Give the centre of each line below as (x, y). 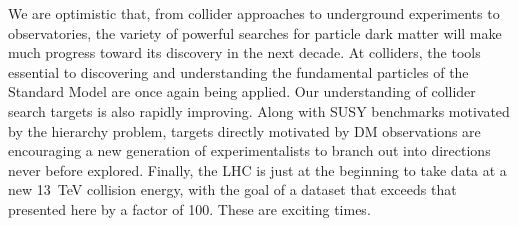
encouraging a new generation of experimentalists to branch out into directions (249, 150)
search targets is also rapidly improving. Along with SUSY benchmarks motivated (259, 110)
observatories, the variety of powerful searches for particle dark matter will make (255, 32)
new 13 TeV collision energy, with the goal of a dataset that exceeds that (232, 189)
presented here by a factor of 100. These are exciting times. (189, 208)
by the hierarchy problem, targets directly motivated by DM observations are (244, 130)
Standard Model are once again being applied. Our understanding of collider (242, 91)
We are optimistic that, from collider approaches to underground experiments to (254, 13)
